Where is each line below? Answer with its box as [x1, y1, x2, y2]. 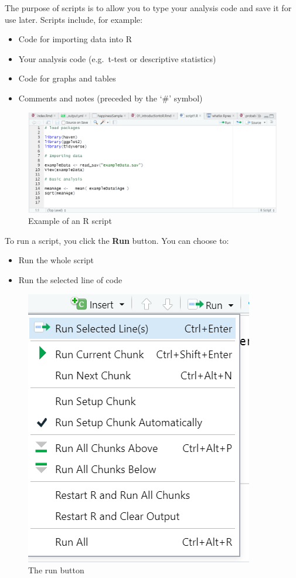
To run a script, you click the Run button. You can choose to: [5, 234, 229, 246]
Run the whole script [18, 254, 94, 266]
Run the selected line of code [18, 273, 123, 285]
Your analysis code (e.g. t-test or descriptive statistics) [18, 52, 216, 64]
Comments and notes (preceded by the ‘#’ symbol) [18, 91, 203, 104]
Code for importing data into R [18, 33, 132, 45]
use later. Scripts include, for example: [5, 13, 143, 25]
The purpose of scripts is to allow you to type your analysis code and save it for [5, 2, 292, 13]
